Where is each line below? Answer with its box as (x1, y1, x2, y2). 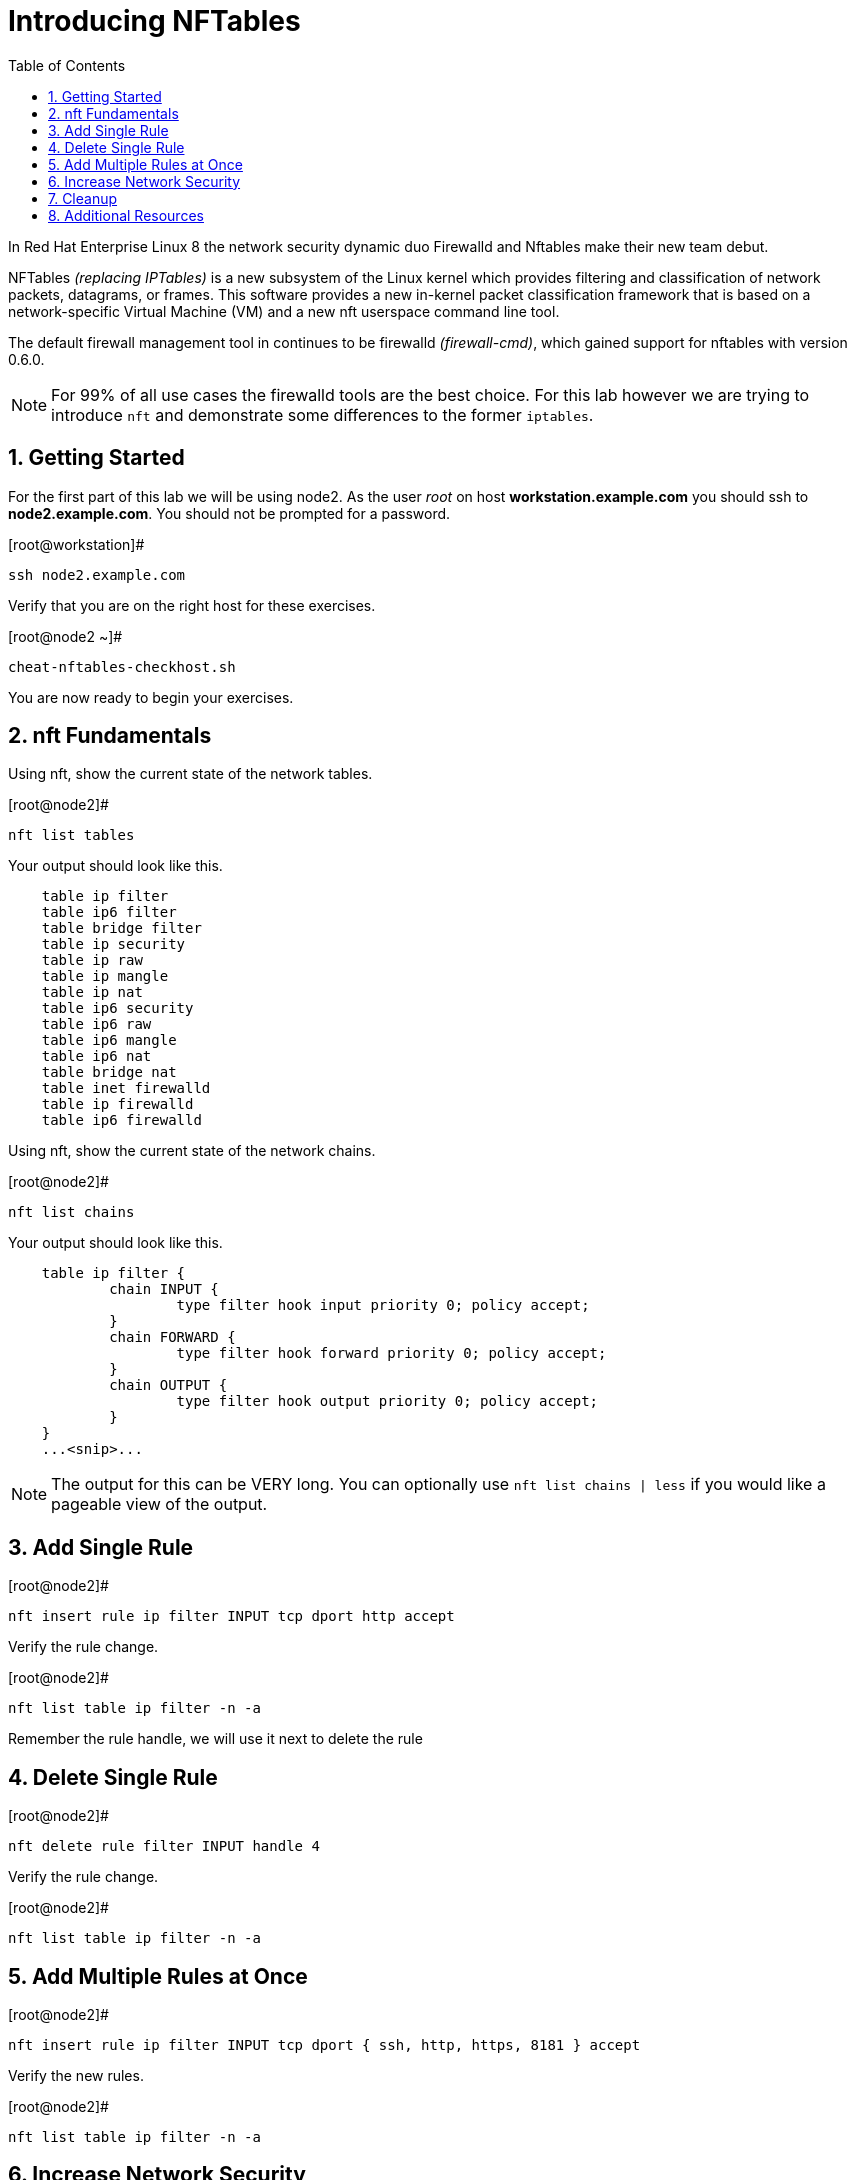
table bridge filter (41, 920, 202, 937)
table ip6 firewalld (41, 1112, 202, 1129)
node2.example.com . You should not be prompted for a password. (8, 504, 451, 522)
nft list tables (8, 827, 135, 844)
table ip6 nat (41, 1048, 152, 1065)
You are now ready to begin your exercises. (8, 688, 294, 706)
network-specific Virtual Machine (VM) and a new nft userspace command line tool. (8, 302, 560, 320)
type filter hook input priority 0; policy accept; (176, 1297, 590, 1314)
